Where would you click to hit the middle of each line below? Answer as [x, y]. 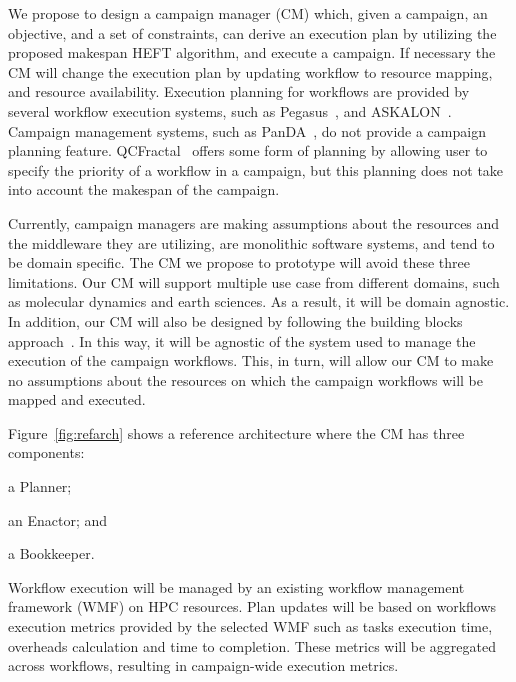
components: [46, 452]
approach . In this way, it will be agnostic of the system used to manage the [242, 340]
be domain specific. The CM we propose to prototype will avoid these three [239, 262]
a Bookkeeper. [51, 553]
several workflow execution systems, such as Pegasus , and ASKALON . [230, 110]
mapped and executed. [77, 399]
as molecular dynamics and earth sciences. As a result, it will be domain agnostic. [259, 301]
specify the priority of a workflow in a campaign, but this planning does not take [256, 169]
